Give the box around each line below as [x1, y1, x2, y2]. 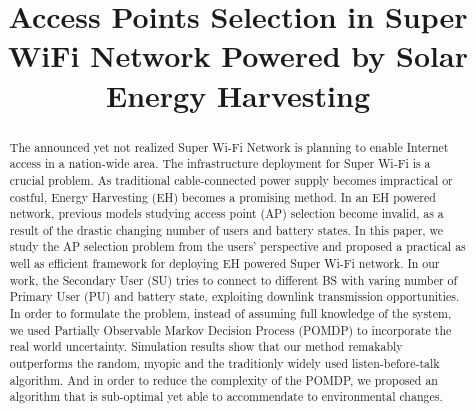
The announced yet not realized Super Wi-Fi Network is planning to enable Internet [9, 138, 449, 155]
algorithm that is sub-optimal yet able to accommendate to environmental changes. [9, 388, 443, 405]
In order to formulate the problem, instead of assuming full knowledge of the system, [9, 305, 452, 322]
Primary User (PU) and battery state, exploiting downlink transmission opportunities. [9, 288, 460, 305]
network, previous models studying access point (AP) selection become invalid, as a [9, 205, 444, 222]
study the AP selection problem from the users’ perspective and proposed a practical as [9, 238, 466, 255]
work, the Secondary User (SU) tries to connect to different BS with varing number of [9, 271, 458, 288]
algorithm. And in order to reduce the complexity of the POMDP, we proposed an [9, 371, 438, 388]
